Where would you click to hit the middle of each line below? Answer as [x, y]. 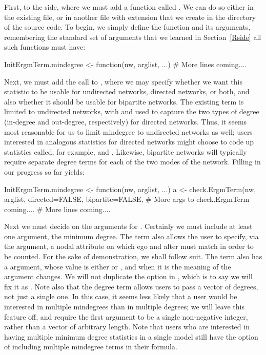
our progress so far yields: [44, 171]
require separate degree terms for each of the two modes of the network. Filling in [132, 162]
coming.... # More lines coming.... [57, 209]
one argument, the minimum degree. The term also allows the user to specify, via [131, 236]
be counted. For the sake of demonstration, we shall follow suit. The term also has [133, 256]
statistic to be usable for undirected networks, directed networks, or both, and [127, 91]
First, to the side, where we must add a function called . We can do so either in [129, 7]
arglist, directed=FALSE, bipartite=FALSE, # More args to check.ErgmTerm [127, 199]
